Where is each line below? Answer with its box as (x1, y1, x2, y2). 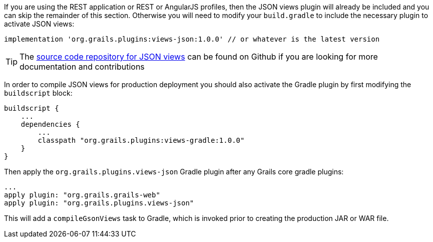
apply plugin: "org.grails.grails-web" (4, 191, 160, 199)
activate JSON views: (4, 20, 75, 28)
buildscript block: (4, 89, 73, 97)
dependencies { (21, 120, 80, 128)
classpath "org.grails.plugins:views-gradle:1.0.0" (38, 136, 245, 144)
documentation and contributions (20, 62, 145, 72)
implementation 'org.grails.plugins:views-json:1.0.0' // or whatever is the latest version (4, 35, 380, 43)
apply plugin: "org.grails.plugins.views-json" (4, 199, 194, 207)
